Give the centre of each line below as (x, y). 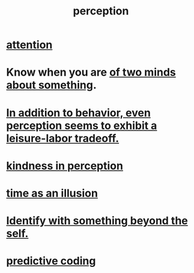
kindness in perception (65, 166)
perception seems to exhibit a (82, 125)
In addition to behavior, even (79, 113)
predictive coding (51, 261)
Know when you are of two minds (91, 72)
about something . (52, 85)
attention (29, 45)
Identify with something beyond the (97, 221)
